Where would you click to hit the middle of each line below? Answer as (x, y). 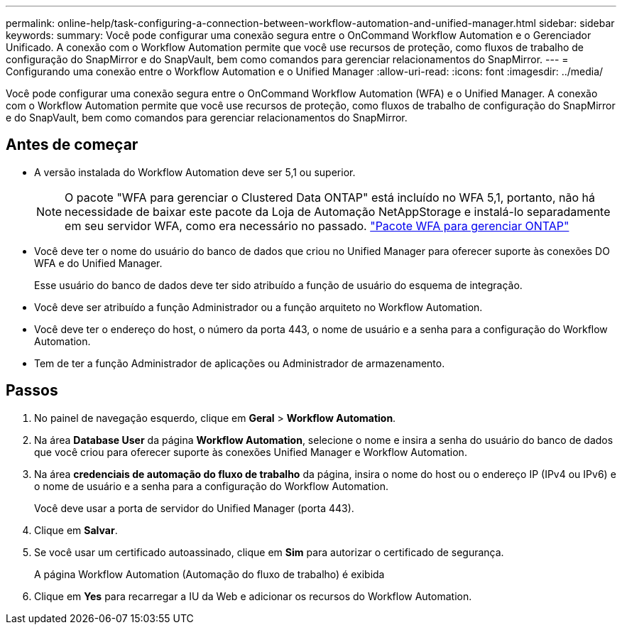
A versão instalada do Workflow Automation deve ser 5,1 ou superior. (195, 172)
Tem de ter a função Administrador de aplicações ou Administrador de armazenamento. (240, 363)
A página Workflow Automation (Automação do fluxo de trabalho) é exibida (209, 574)
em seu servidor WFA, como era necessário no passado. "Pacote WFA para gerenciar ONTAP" (317, 226)
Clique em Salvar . (76, 530)
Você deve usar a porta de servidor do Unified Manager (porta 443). (194, 508)
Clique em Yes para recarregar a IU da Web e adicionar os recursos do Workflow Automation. (253, 596)
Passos (32, 391)
